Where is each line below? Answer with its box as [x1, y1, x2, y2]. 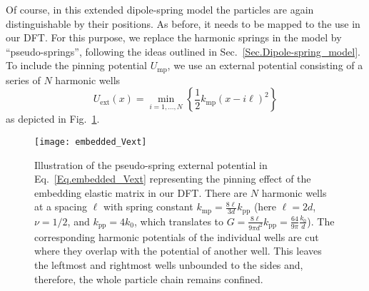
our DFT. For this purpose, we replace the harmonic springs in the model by [6, 30, 342, 45]
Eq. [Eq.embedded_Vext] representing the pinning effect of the [34, 171, 311, 186]
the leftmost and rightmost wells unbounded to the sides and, [34, 257, 303, 272]
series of [6, 72, 41, 87]
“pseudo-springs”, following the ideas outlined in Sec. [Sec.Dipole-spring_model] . [6, 44, 360, 58]
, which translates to [134, 213, 224, 228]
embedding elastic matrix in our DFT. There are [34, 185, 248, 200]
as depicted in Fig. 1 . [6, 111, 100, 126]
